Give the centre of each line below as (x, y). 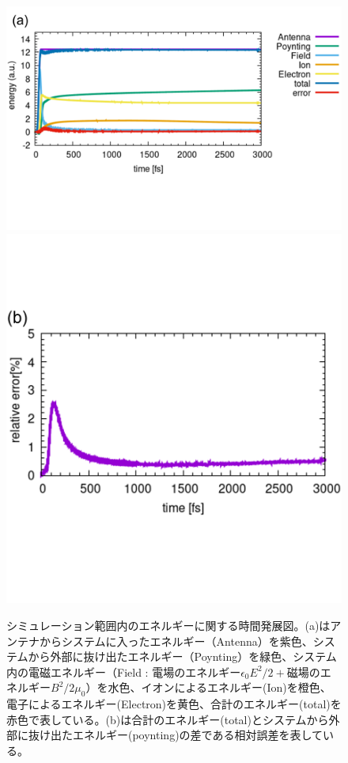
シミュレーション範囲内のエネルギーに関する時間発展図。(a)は (168, 625)
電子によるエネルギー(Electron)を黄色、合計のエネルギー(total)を (174, 704)
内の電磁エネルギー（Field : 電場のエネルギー (124, 671)
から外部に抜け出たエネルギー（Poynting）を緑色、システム (182, 656)
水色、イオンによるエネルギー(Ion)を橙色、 (219, 687)
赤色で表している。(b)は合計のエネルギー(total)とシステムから (168, 719)
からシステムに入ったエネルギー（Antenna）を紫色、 (176, 641)
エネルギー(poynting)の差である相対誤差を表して (198, 735)
